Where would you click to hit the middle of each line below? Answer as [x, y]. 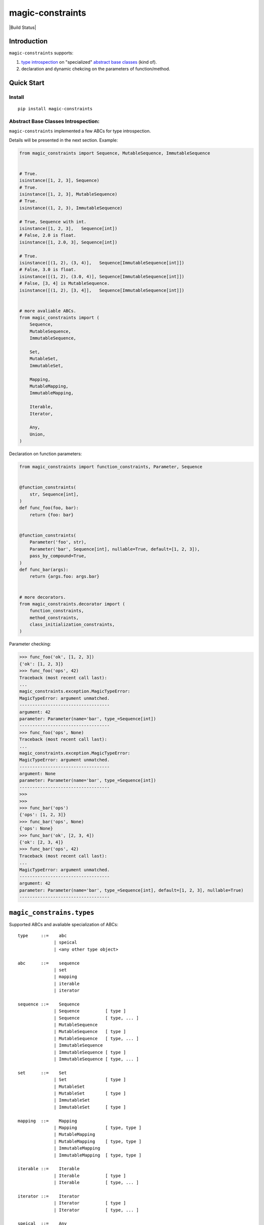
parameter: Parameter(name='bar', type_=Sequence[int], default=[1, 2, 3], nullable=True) [132, 890]
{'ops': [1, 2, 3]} [43, 815]
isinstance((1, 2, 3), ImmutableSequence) [71, 208]
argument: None [37, 774]
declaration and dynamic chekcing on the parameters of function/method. [96, 69]
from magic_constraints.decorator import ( [72, 604]
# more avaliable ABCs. [48, 311]
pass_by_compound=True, [58, 556]
